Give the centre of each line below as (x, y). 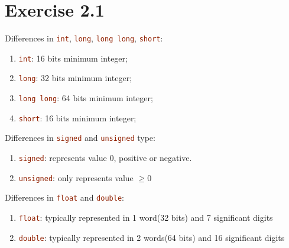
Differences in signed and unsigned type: (80, 138)
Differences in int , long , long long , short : (84, 38)
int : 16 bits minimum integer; (73, 58)
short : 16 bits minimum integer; (77, 117)
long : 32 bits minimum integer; (75, 78)
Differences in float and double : (64, 197)
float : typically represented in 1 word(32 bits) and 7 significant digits (146, 218)
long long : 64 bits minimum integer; (86, 98)
